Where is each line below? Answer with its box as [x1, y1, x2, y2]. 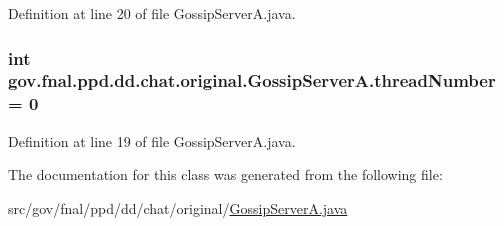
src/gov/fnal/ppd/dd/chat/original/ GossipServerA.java [8, 197, 348, 218]
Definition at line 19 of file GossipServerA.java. [8, 130, 296, 151]
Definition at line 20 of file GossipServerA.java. [8, 3, 296, 23]
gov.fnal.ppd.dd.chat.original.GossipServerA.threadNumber [8, 68, 496, 93]
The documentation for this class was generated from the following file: [8, 164, 443, 185]
